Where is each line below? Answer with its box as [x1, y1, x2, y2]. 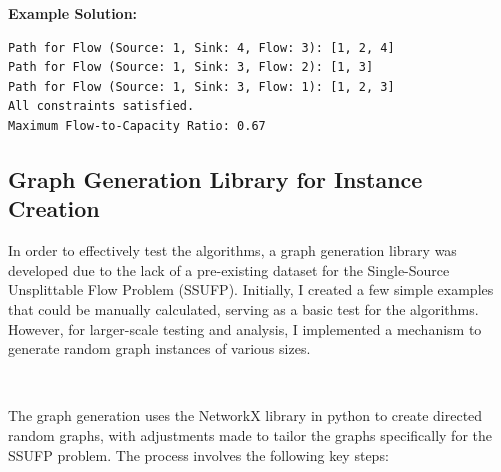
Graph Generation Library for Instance [8, 163, 423, 194]
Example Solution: [8, 3, 138, 23]
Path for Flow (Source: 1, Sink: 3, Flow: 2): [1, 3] [8, 60, 374, 75]
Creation [8, 193, 100, 224]
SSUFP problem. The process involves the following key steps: [8, 444, 389, 465]
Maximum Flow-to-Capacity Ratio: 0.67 [8, 118, 266, 133]
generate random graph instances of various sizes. [8, 338, 311, 359]
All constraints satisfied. [8, 99, 195, 114]
